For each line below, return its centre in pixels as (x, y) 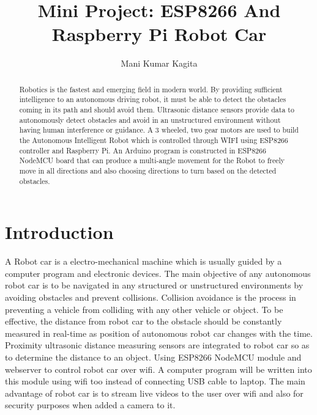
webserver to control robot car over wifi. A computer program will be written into (158, 369)
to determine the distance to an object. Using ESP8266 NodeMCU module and (153, 357)
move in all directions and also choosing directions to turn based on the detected (148, 170)
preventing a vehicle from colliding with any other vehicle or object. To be (144, 309)
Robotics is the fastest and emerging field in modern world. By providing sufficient (151, 89)
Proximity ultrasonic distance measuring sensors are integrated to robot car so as (157, 345)
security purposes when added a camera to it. (90, 405)
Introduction (59, 232)
